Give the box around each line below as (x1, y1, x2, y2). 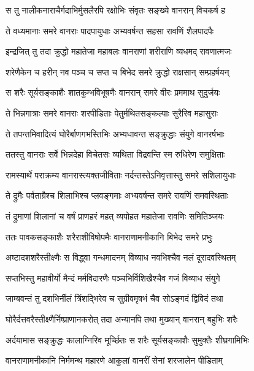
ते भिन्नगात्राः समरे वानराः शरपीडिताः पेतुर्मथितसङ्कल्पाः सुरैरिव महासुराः (6, 106, 218, 119)
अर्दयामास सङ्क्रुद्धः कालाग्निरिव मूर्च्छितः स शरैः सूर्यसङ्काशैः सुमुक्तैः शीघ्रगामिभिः (6, 333, 249, 346)
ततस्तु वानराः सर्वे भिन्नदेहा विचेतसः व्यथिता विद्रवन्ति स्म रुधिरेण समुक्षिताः (6, 148, 225, 161)
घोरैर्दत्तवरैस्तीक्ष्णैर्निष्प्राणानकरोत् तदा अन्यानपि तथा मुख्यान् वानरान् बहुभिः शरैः (6, 312, 238, 325)
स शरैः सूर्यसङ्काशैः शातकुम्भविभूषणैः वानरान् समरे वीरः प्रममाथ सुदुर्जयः (6, 86, 220, 99)
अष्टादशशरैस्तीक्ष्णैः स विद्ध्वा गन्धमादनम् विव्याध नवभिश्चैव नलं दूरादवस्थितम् (6, 251, 236, 264)
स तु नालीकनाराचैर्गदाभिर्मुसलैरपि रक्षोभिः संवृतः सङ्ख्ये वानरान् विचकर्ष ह (6, 4, 226, 16)
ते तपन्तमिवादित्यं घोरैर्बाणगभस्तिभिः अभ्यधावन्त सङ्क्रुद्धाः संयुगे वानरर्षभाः (6, 127, 225, 140)
